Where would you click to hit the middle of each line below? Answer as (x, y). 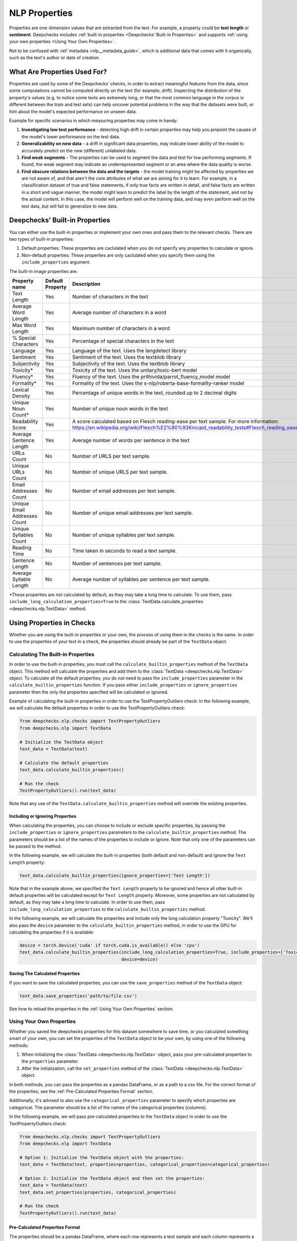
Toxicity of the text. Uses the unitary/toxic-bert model (135, 370)
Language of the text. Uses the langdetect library (129, 350)
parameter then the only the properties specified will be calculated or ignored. (89, 692)
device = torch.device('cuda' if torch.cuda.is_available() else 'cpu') (110, 945)
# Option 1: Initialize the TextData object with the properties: (102, 1157)
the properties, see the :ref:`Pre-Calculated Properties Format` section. (81, 1091)
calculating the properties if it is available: (51, 932)
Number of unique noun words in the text (120, 409)
